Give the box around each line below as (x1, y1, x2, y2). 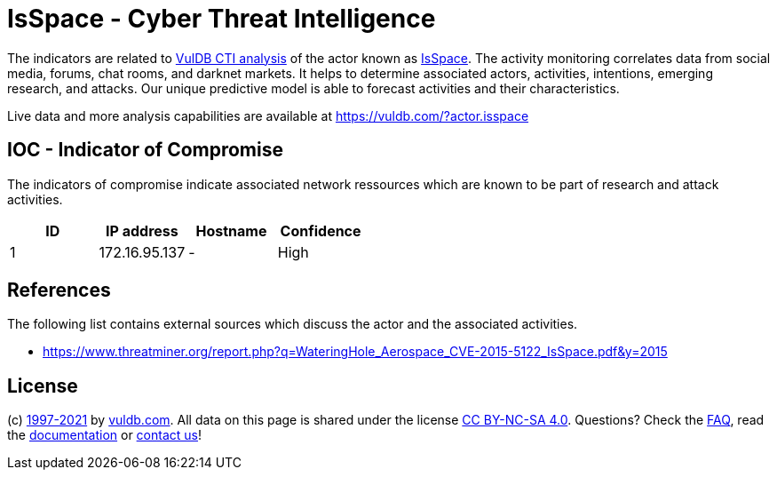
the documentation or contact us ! (7, 427, 202, 443)
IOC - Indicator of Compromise (7, 139, 283, 162)
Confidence (280, 221, 361, 240)
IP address (106, 221, 178, 240)
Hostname (195, 221, 267, 240)
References (7, 279, 111, 302)
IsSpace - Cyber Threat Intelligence (7, 4, 436, 34)
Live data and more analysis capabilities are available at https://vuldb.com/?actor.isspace (7, 107, 529, 123)
